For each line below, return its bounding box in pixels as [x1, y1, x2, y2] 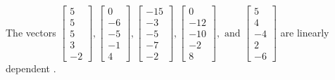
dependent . [6, 61, 56, 76]
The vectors [6, 25, 56, 39]
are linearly [280, 25, 329, 39]
